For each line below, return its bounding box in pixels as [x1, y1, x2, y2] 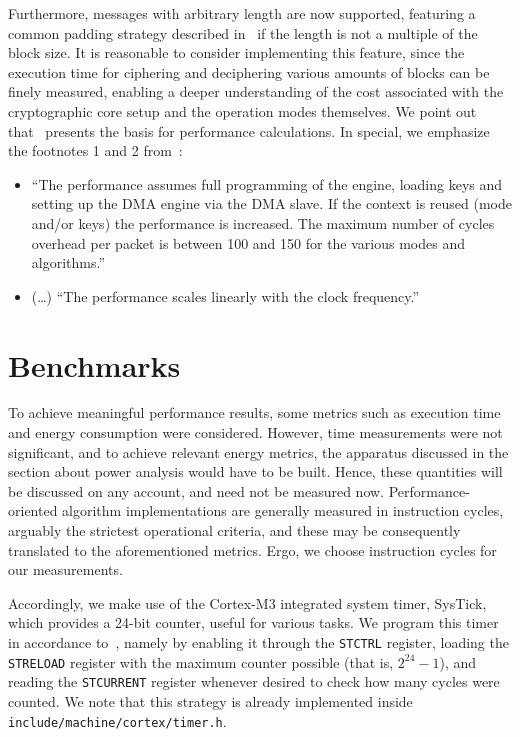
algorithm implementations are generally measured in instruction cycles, [62, 500, 504, 521]
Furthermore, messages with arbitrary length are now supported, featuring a [8, 3, 476, 23]
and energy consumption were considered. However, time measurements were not [8, 422, 503, 443]
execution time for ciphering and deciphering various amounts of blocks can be [8, 61, 490, 82]
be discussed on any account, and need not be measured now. [8, 480, 384, 501]
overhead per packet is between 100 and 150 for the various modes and [31, 232, 465, 253]
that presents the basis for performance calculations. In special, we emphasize [8, 120, 490, 141]
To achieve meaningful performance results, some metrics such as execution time [8, 402, 501, 423]
